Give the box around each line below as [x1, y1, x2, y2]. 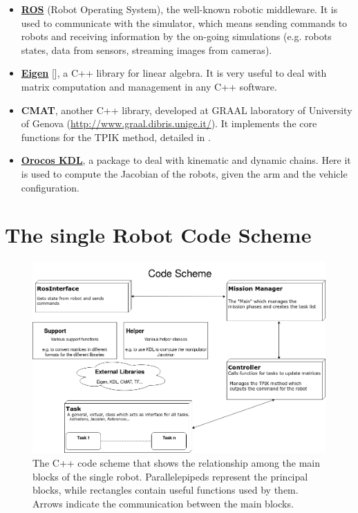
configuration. [21, 180, 79, 194]
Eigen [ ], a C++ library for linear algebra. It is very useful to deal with [21, 66, 327, 80]
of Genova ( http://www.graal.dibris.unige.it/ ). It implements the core [21, 116, 317, 131]
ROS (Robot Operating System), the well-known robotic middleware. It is [21, 2, 338, 16]
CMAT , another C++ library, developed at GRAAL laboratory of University [21, 102, 352, 117]
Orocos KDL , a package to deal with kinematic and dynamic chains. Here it [21, 153, 351, 167]
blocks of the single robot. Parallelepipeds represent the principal [32, 469, 308, 483]
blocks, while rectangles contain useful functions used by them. [32, 483, 299, 497]
